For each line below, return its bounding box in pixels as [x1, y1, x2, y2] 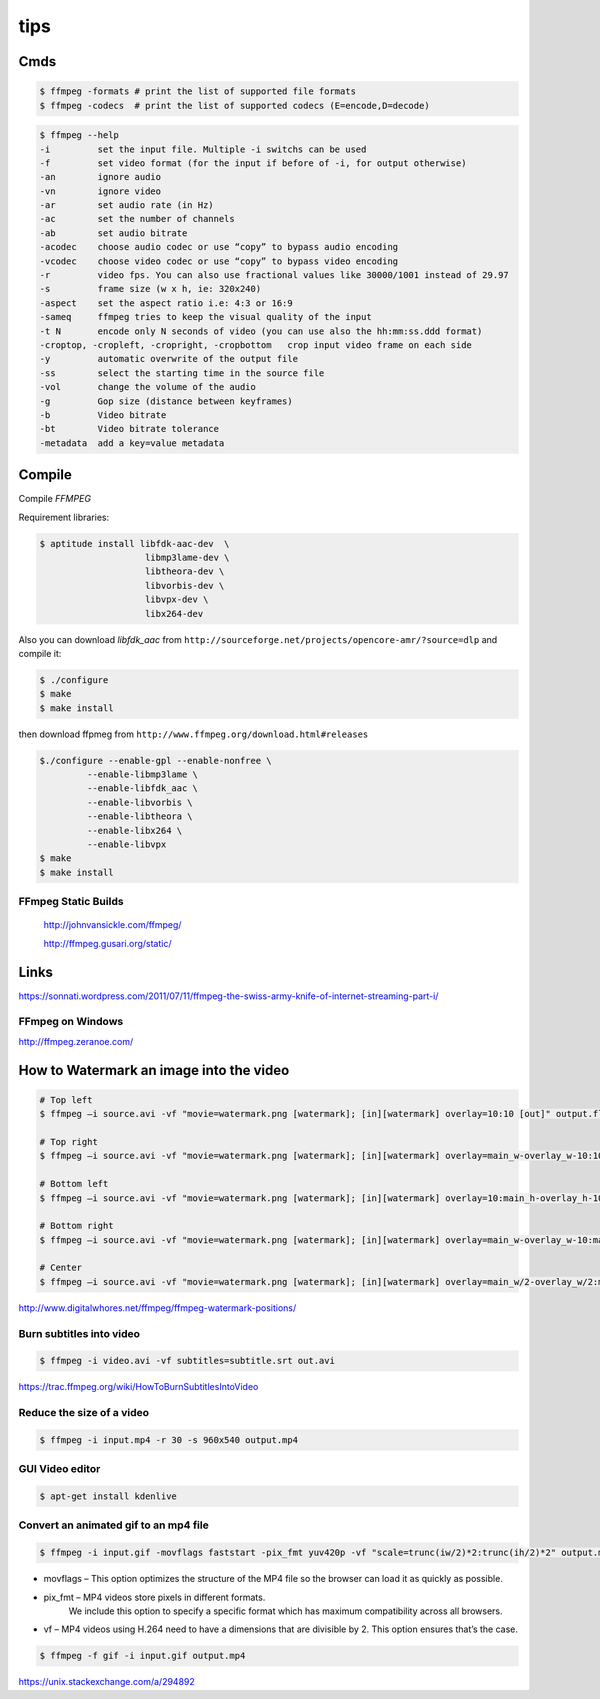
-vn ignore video [39, 185, 162, 197]
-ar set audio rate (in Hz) [39, 200, 214, 211]
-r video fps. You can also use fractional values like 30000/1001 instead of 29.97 [39, 270, 509, 281]
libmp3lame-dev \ [145, 551, 230, 563]
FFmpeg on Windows [18, 1015, 124, 1029]
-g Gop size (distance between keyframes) [39, 395, 294, 407]
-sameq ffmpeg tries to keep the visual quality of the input [39, 311, 372, 323]
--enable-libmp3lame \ [86, 769, 199, 780]
